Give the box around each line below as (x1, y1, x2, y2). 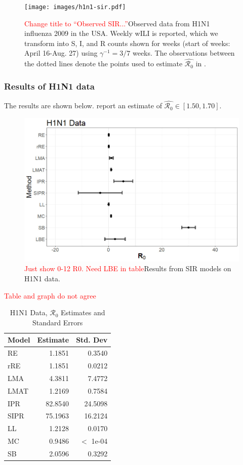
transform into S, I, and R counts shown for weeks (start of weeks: (24, 37, 230, 48)
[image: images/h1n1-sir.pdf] (24, 4, 126, 11)
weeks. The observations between (132, 48, 235, 58)
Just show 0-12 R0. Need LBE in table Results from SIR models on (24, 263, 231, 274)
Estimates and (61, 307, 105, 318)
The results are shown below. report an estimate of (4, 100, 162, 111)
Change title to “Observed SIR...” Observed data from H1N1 (24, 18, 210, 28)
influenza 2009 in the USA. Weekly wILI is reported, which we (24, 28, 218, 38)
